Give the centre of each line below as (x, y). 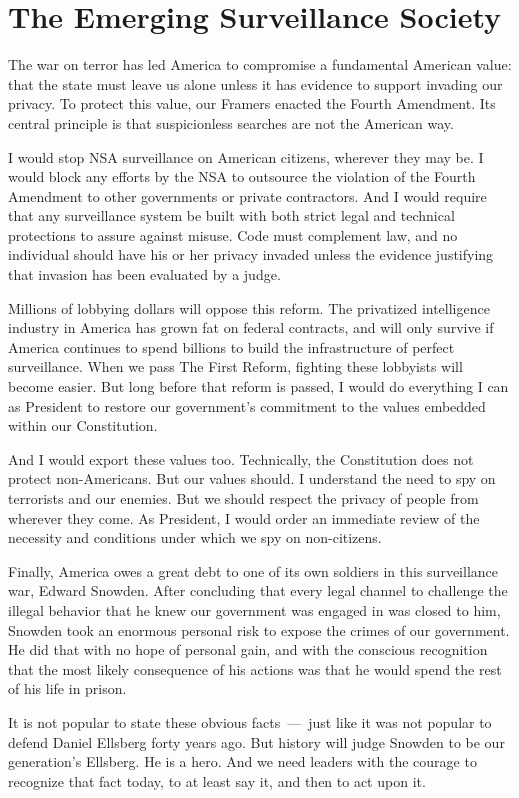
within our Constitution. (83, 425)
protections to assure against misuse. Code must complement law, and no (233, 234)
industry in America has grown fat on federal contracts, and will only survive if (251, 327)
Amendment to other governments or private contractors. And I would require (247, 195)
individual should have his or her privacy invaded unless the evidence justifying (251, 254)
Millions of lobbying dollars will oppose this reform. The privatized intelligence (249, 307)
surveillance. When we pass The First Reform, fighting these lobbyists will (235, 366)
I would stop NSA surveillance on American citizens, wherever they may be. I (246, 156)
